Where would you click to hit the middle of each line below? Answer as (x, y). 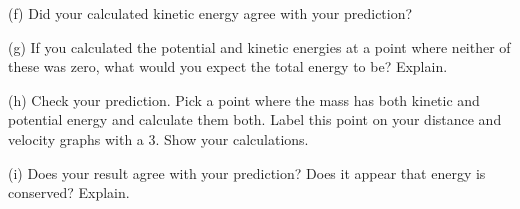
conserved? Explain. (69, 192)
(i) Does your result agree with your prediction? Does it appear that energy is (247, 172)
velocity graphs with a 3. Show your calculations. (158, 138)
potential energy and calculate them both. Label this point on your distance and (255, 119)
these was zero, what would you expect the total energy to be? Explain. (228, 66)
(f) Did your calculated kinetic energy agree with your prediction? (210, 13)
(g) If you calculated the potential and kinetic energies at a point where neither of (259, 46)
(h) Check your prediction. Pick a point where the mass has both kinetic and (244, 99)
